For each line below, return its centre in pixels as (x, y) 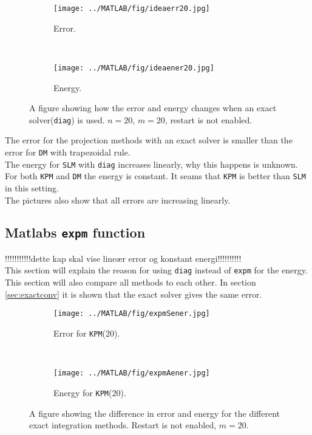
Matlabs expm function (75, 232)
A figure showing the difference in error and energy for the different (154, 413)
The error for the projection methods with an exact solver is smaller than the (149, 140)
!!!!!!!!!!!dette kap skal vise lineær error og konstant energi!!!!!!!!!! (123, 258)
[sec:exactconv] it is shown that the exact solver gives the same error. (134, 294)
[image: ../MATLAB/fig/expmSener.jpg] (132, 314)
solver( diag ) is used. (67, 119)
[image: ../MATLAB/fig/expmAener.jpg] (132, 373)
